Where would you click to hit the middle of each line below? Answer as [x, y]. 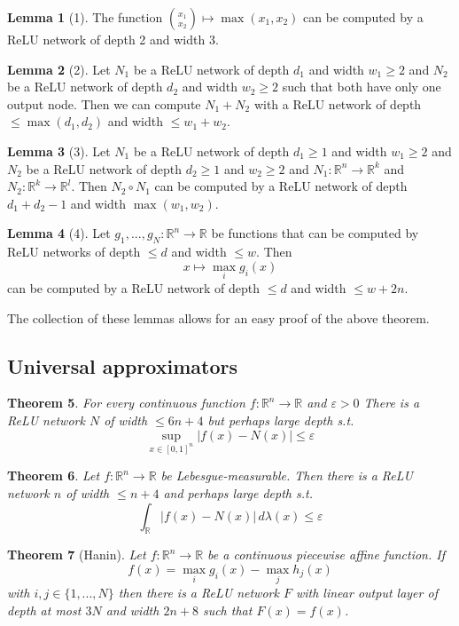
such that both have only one [362, 87]
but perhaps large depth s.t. [281, 420]
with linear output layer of [366, 593]
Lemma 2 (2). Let [59, 69]
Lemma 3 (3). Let [59, 151]
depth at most [44, 610]
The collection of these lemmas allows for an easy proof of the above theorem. [218, 317]
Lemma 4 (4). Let [59, 233]
